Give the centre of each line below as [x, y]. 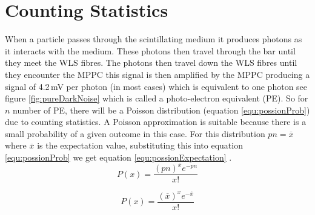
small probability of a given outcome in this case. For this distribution [135, 133]
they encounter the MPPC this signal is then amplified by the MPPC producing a [157, 74]
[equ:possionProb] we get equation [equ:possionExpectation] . [118, 157]
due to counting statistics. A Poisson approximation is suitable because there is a [156, 122]
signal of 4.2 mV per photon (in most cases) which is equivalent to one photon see [156, 86]
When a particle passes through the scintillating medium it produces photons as [154, 39]
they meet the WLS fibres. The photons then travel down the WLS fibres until [151, 63]
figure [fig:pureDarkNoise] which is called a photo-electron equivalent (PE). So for [157, 98]
